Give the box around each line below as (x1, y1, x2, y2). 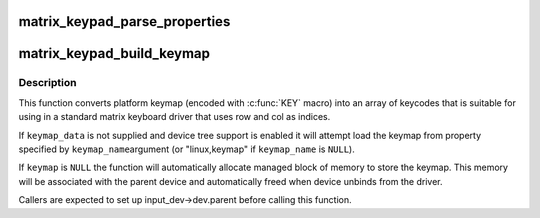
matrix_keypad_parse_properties (18, 13, 231, 30)
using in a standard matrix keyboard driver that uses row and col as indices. (18, 111, 331, 123)
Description (18, 76, 77, 90)
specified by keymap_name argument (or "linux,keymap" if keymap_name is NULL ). (18, 143, 355, 155)
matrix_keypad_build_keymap (18, 45, 210, 62)
